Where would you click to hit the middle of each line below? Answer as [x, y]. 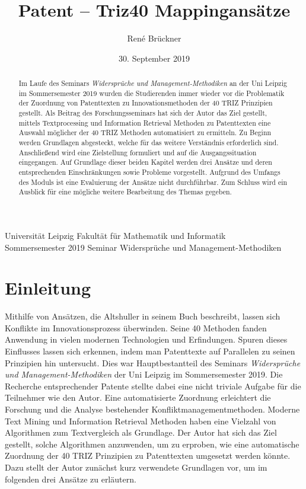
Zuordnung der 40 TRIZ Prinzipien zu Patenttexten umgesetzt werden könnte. [148, 456]
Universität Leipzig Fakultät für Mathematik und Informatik [115, 235]
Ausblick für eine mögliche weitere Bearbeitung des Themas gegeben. [125, 192]
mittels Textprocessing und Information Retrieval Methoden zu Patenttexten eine [145, 122]
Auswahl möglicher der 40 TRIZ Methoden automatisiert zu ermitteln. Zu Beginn [145, 132]
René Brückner [154, 38]
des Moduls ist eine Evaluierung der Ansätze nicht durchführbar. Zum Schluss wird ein [153, 182]
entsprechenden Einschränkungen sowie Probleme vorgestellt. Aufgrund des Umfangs [149, 172]
